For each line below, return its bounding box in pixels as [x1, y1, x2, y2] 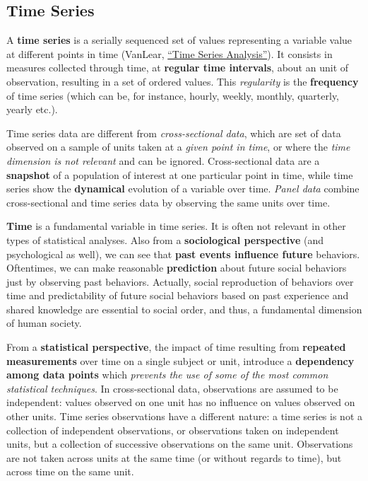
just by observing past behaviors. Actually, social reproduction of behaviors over [6, 274, 354, 289]
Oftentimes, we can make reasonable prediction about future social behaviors [6, 260, 347, 275]
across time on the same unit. [6, 464, 134, 479]
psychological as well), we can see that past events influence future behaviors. [6, 246, 360, 261]
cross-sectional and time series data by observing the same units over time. [6, 195, 331, 209]
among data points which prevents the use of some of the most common [6, 367, 328, 382]
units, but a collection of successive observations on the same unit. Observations [6, 436, 353, 451]
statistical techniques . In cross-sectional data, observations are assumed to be [6, 381, 338, 395]
